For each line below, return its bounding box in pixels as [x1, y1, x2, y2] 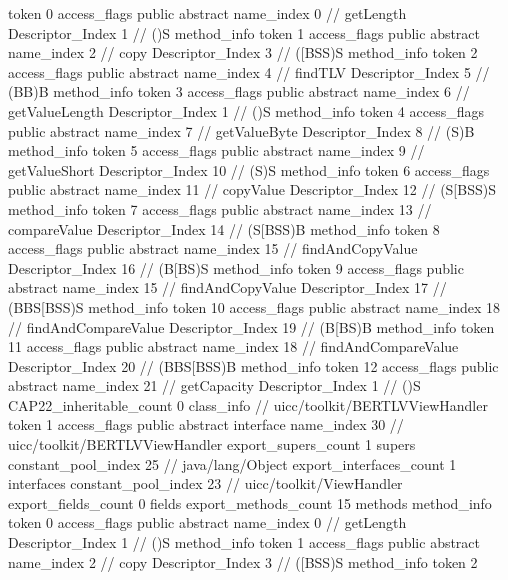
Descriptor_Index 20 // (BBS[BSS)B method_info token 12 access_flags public [8, 355, 499, 376]
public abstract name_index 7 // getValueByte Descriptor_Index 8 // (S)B [8, 120, 475, 141]
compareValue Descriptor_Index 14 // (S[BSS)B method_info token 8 [8, 218, 440, 239]
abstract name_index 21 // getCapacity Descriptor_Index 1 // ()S [8, 375, 421, 396]
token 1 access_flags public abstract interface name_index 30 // [8, 414, 404, 435]
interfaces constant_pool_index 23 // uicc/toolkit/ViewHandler [8, 473, 403, 494]
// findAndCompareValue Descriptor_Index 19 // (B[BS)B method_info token [8, 316, 495, 337]
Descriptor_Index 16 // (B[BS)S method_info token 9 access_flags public [8, 257, 464, 278]
